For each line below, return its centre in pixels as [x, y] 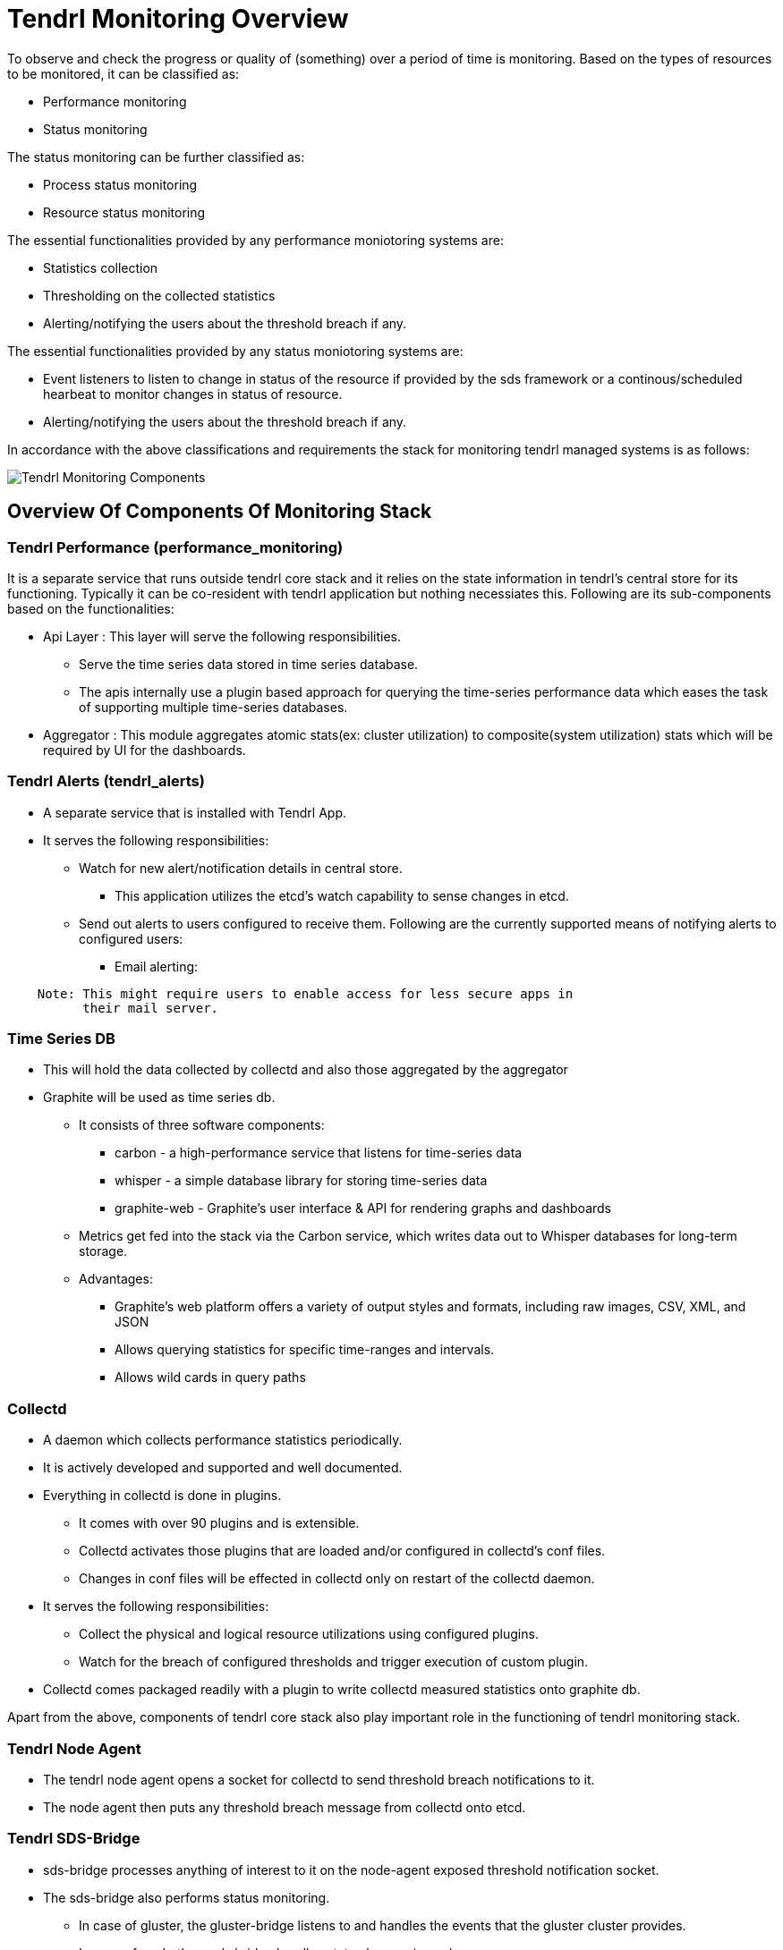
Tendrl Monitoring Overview [178, 19]
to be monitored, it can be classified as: [123, 73]
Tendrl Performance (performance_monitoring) [175, 547]
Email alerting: [157, 966]
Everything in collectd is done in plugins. [162, 1496]
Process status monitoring [120, 184]
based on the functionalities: [91, 608]
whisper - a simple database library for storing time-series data [301, 1181]
